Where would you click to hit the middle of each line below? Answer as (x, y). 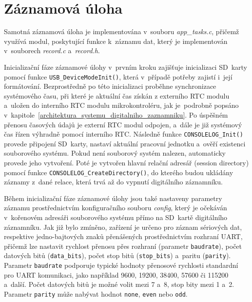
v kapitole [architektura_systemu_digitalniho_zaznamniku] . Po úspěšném (116, 114)
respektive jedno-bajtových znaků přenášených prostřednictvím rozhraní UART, (123, 236)
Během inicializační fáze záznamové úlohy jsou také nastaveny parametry (113, 198)
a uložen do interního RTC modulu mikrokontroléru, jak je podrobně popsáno (121, 105)
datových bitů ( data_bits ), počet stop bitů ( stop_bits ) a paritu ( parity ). (117, 255)
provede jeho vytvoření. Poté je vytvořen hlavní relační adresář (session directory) (126, 162)
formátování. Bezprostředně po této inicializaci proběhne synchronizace (110, 86)
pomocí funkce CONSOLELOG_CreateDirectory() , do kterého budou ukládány (119, 172)
